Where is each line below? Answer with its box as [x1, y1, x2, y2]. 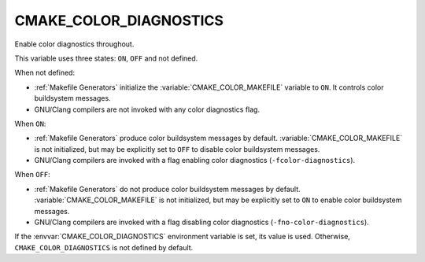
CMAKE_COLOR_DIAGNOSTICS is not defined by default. [14, 242, 194, 252]
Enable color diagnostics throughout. [14, 39, 135, 49]
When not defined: [14, 68, 75, 78]
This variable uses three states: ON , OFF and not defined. [14, 54, 198, 63]
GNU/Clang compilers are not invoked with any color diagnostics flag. [34, 105, 260, 114]
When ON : [14, 119, 46, 128]
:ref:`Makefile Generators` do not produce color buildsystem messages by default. [34, 184, 301, 194]
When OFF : [14, 170, 50, 179]
